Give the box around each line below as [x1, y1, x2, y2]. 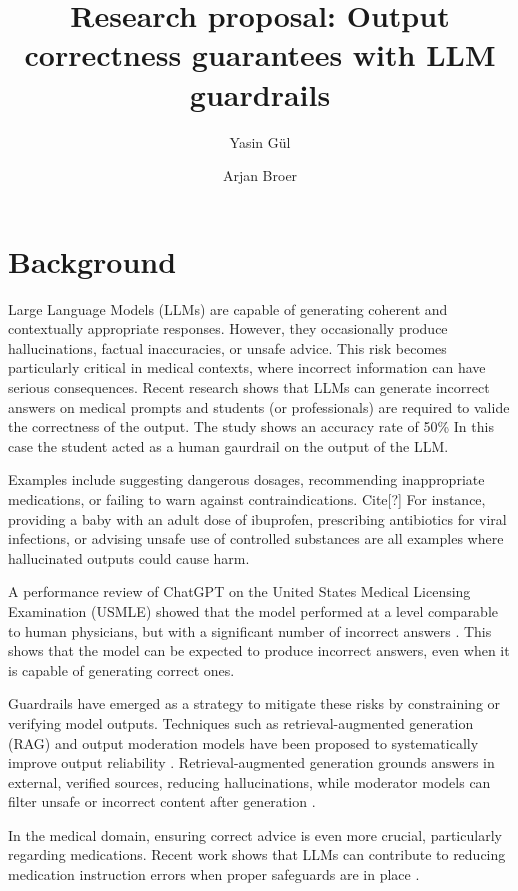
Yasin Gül [229, 131, 291, 152]
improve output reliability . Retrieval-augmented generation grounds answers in [8, 752, 495, 773]
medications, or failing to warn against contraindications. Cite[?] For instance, [8, 488, 486, 509]
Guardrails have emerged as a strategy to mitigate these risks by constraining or [8, 693, 501, 714]
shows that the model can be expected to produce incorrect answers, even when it [8, 640, 510, 661]
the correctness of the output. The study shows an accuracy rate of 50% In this [8, 416, 494, 437]
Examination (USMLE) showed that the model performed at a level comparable [8, 600, 499, 621]
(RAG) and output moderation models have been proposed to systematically [8, 732, 479, 753]
